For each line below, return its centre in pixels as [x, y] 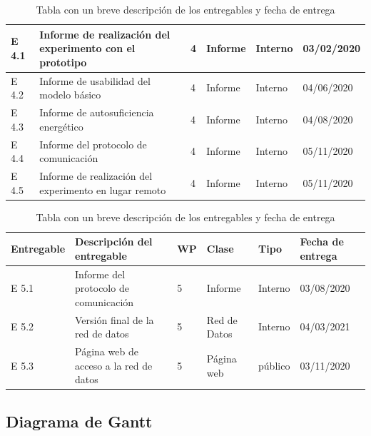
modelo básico [70, 95]
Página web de [107, 351]
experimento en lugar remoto [103, 189]
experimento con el [87, 48]
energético [61, 126]
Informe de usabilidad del [95, 80]
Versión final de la [115, 319]
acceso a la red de [114, 365]
